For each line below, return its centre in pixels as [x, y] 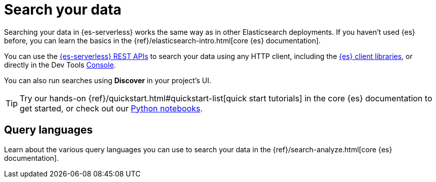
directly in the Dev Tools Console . [60, 65]
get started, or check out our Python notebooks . [111, 108]
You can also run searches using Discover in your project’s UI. [108, 80]
